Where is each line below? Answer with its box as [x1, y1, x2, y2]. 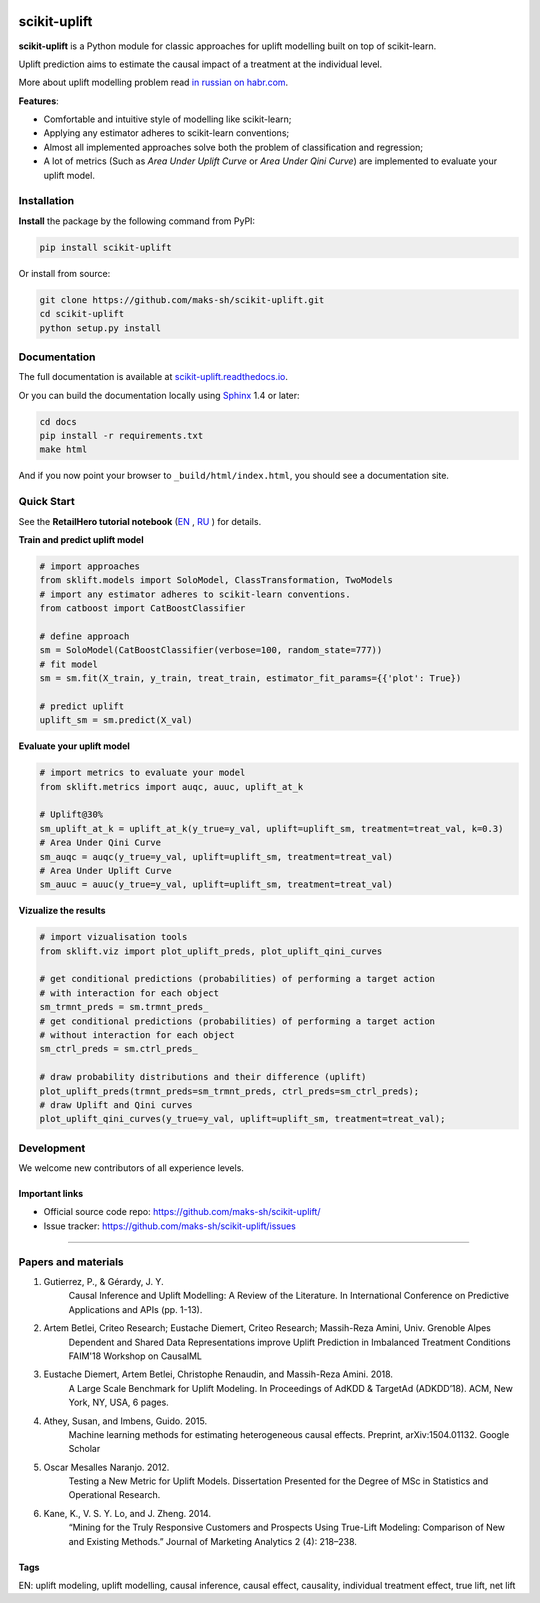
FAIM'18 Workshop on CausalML [68, 1350, 202, 1362]
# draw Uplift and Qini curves [39, 1099, 194, 1110]
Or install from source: [18, 267, 111, 279]
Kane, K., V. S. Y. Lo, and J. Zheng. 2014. [43, 1507, 212, 1519]
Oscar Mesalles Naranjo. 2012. [43, 1461, 170, 1473]
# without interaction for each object [39, 1030, 235, 1040]
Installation [18, 194, 75, 208]
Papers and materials [18, 1255, 124, 1269]
